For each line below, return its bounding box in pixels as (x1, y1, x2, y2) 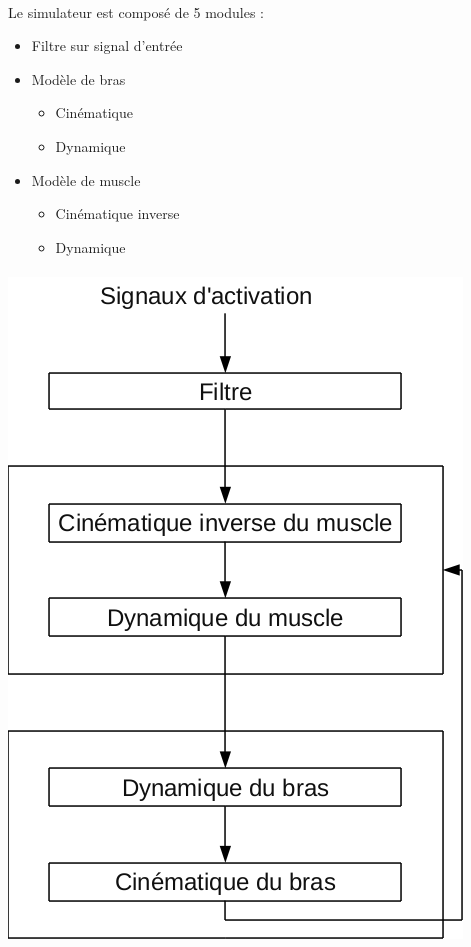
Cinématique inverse (55, 203, 180, 224)
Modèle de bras (31, 68, 126, 89)
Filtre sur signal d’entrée (31, 35, 183, 56)
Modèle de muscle (31, 169, 141, 190)
